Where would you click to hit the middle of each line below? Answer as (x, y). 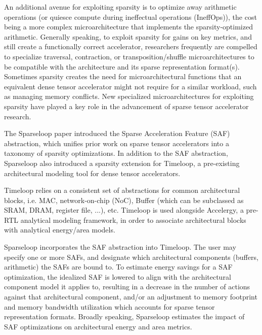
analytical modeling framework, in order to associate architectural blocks (133, 220)
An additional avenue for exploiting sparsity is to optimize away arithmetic (120, 7)
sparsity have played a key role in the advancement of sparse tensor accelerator (126, 106)
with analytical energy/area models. (60, 230)
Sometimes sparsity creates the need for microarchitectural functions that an (123, 76)
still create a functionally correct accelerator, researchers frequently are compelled (131, 46)
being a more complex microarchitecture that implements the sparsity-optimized (128, 27)
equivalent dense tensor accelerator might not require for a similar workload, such (130, 86)
